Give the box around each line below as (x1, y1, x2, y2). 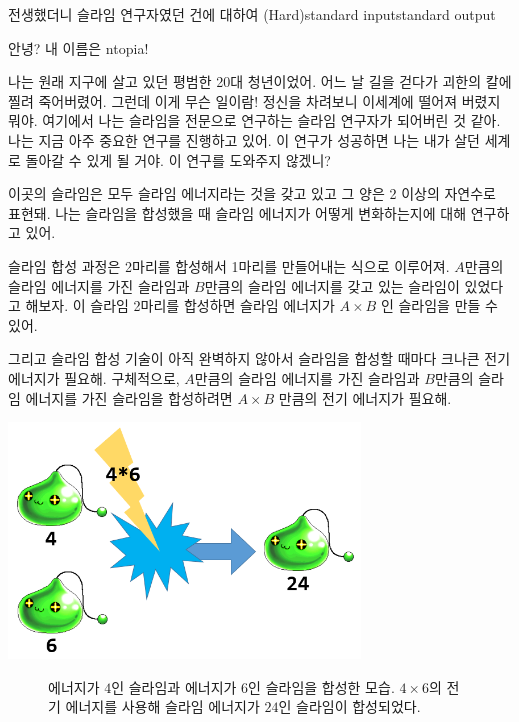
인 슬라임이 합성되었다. (278, 696, 421, 717)
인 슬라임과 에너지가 (111, 676, 237, 697)
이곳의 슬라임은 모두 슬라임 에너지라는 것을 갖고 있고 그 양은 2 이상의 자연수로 (8, 183, 496, 204)
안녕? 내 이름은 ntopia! (8, 37, 149, 58)
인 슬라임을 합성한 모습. (248, 676, 395, 697)
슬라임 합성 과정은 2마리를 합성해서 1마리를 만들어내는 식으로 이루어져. (8, 255, 450, 276)
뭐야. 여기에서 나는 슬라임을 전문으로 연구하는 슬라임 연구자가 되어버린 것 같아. (8, 110, 501, 131)
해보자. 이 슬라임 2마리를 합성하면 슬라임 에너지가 (25, 295, 335, 316)
